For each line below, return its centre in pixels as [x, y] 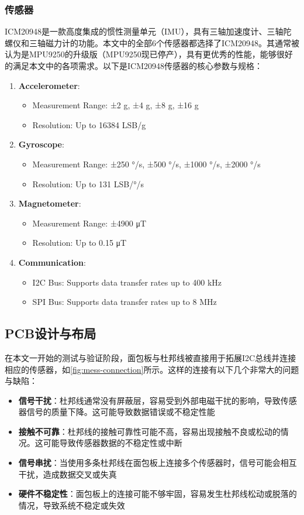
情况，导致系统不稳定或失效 [72, 505]
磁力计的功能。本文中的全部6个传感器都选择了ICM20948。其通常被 [172, 42]
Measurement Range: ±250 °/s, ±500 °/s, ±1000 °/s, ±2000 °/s [146, 164]
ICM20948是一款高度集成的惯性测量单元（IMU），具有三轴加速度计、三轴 [144, 31]
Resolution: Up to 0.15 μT [80, 243]
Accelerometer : [49, 85]
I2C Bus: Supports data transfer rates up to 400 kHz [127, 282]
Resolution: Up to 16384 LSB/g [89, 124]
